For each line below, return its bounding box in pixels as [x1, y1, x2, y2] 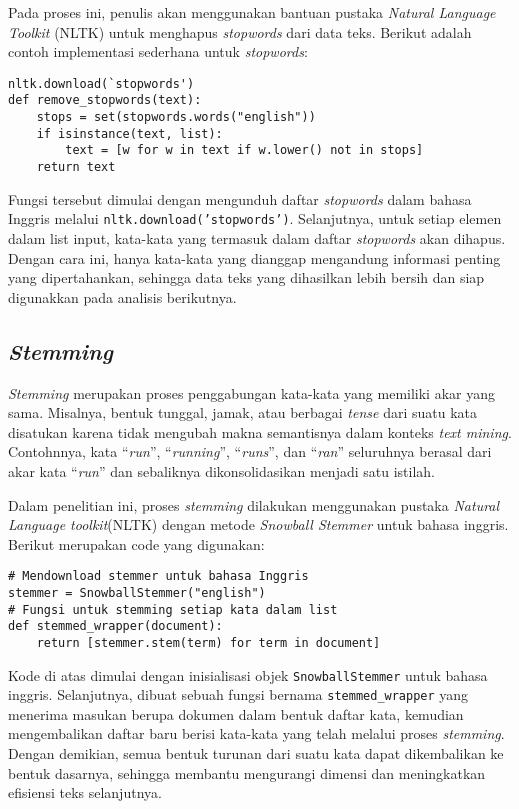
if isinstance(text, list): [36, 126, 223, 141]
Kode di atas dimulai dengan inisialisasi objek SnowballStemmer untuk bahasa [8, 664, 488, 685]
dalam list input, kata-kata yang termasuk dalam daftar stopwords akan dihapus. [8, 227, 506, 248]
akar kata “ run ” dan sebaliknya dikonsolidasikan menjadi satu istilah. [8, 460, 435, 481]
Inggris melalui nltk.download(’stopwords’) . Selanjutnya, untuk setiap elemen [8, 208, 502, 229]
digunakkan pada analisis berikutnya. [8, 286, 237, 307]
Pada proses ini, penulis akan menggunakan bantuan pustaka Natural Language [8, 2, 496, 22]
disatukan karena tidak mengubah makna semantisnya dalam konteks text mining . [8, 421, 512, 442]
